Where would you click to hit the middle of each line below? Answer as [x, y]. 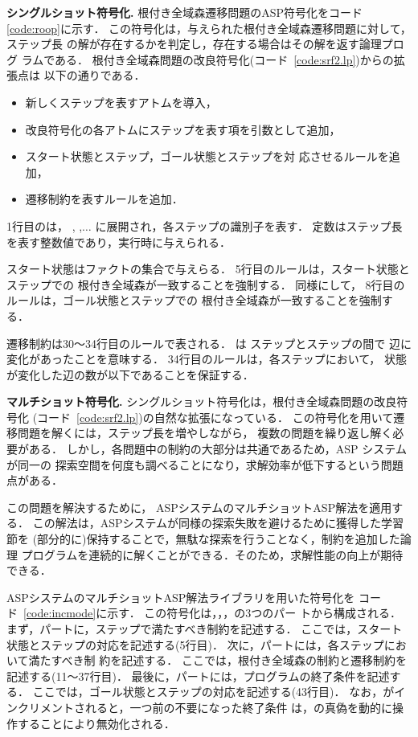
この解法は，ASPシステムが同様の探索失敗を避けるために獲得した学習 [218, 523]
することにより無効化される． [96, 723]
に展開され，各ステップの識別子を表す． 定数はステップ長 [249, 225]
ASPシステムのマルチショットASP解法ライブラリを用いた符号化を [181, 597]
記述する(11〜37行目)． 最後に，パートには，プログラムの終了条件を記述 [198, 676]
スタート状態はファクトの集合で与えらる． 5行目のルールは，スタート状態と [208, 269]
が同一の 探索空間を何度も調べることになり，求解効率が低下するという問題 [205, 464]
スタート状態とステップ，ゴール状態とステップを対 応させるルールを [207, 156]
